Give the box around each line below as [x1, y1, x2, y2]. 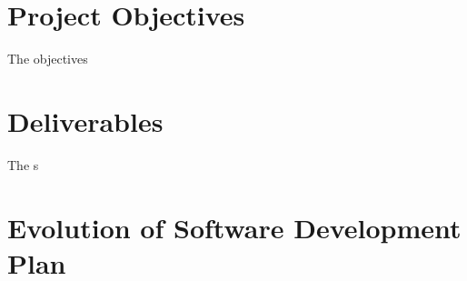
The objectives [7, 49, 88, 68]
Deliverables [7, 102, 164, 139]
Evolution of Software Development [7, 208, 462, 246]
